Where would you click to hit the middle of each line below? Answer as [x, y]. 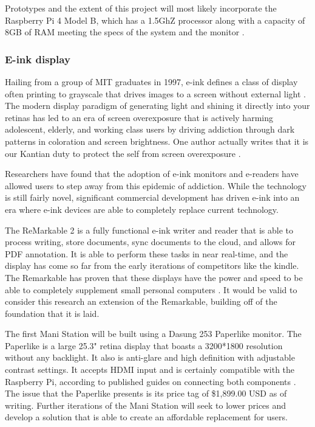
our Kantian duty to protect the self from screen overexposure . [123, 153]
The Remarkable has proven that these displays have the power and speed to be [154, 277]
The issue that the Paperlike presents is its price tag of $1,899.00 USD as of [146, 393]
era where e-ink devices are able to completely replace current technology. [142, 209]
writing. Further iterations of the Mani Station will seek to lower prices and [146, 405]
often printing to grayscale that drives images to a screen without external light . [155, 93]
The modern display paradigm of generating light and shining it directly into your [157, 106]
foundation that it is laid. [52, 313]
